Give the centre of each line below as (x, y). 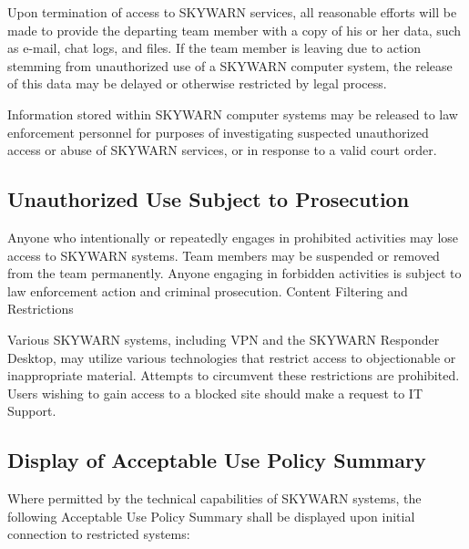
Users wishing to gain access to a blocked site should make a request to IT (215, 393)
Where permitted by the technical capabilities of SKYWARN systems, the (214, 498)
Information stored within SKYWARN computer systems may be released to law (233, 114)
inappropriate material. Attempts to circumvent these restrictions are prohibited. (234, 375)
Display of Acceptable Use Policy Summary (217, 460)
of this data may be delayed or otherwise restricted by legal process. (197, 83)
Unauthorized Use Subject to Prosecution (209, 199)
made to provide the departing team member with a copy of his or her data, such (234, 30)
